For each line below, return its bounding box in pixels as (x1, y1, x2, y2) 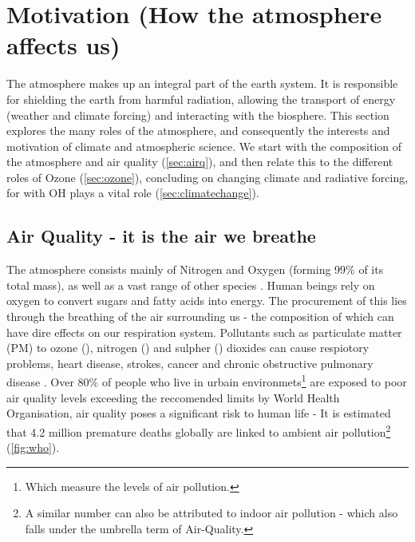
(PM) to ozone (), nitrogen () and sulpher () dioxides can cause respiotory (6, 339, 370, 356)
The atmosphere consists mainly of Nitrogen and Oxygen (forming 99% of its (6, 261, 384, 278)
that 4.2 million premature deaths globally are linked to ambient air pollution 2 (6, 421, 391, 440)
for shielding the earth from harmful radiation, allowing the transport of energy (6, 90, 396, 107)
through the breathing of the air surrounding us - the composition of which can (6, 308, 394, 325)
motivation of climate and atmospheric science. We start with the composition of (6, 137, 402, 154)
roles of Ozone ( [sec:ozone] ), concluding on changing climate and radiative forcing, (6, 168, 409, 185)
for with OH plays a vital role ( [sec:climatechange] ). (6, 184, 259, 201)
